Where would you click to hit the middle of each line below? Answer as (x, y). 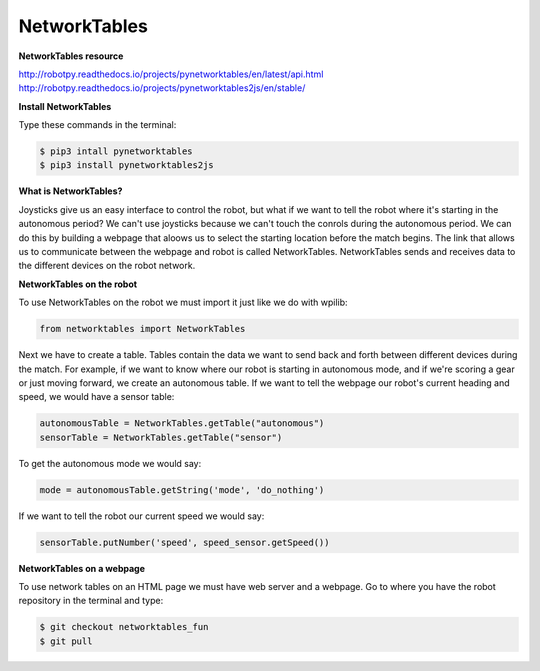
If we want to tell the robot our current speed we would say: (141, 516)
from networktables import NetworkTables (142, 329)
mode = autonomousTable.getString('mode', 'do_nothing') (182, 489)
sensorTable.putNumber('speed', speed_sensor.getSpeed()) (184, 542)
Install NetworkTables (65, 106)
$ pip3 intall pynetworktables (116, 151)
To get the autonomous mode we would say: (110, 463)
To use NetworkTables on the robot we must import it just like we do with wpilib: (183, 302)
